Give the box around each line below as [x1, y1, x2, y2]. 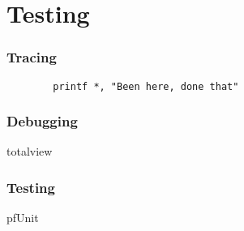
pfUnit [6, 209, 39, 226]
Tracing [6, 47, 57, 67]
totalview [6, 143, 53, 160]
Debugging [6, 111, 78, 131]
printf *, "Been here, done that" [53, 80, 239, 92]
